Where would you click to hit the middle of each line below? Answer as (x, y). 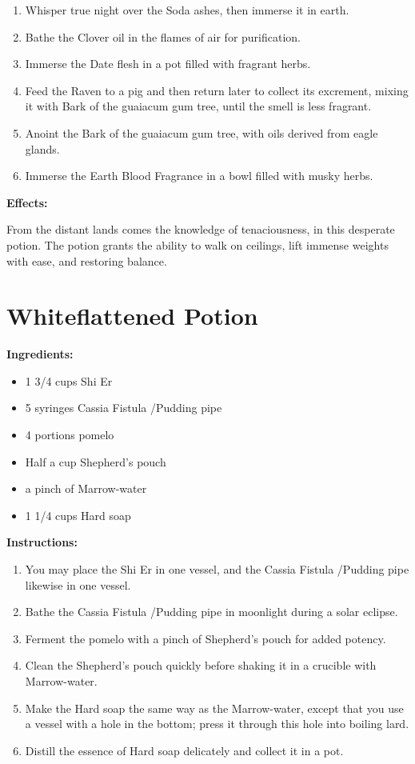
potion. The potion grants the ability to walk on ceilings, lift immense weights (198, 244)
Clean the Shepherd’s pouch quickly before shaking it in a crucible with (201, 665)
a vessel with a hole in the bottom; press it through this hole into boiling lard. (217, 724)
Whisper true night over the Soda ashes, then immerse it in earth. (187, 10)
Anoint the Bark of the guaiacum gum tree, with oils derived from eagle (202, 132)
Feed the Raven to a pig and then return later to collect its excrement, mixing (217, 90)
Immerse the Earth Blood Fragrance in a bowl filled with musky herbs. (199, 176)
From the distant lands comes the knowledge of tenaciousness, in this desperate (201, 229)
